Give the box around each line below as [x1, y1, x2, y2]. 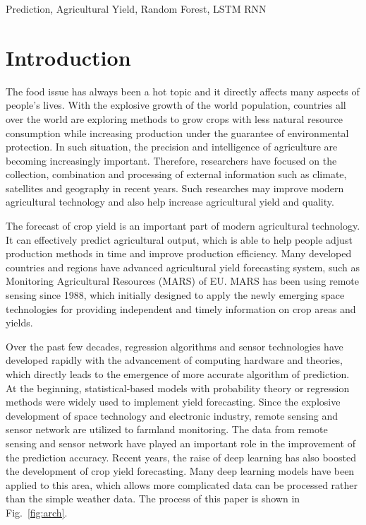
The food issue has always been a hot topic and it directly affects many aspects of [6, 83, 360, 98]
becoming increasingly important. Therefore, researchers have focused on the [6, 153, 337, 167]
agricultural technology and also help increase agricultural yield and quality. [6, 194, 334, 209]
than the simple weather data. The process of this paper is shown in [6, 491, 300, 506]
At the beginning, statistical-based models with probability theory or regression [6, 380, 350, 395]
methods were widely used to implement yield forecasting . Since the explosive [6, 394, 341, 409]
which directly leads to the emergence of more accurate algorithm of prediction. [6, 367, 350, 381]
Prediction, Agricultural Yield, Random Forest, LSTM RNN [6, 1, 267, 16]
